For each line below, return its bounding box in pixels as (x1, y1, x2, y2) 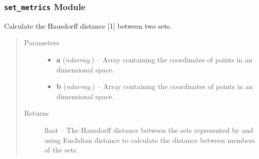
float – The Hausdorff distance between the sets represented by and (44, 124, 253, 135)
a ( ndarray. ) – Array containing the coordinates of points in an (56, 54, 252, 64)
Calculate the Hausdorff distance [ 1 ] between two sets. (4, 20, 172, 31)
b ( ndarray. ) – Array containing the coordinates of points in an (56, 81, 253, 92)
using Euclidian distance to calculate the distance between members (44, 134, 255, 145)
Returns (24, 108, 49, 118)
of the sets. (44, 144, 78, 155)
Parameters (24, 37, 59, 48)
